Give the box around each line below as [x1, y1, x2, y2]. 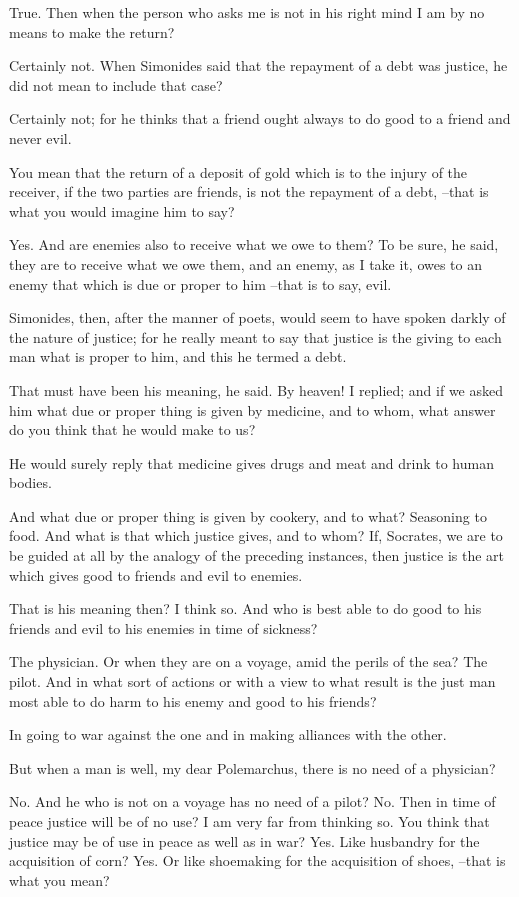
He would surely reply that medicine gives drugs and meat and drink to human [9, 452, 494, 473]
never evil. [9, 127, 72, 148]
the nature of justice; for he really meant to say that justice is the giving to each [9, 326, 502, 347]
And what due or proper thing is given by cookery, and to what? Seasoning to [9, 505, 487, 526]
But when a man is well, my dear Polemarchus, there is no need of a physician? [9, 757, 496, 778]
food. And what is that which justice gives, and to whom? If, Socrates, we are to [9, 525, 503, 546]
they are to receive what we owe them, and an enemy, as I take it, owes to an [9, 253, 483, 274]
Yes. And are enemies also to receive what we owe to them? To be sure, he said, [9, 234, 499, 255]
